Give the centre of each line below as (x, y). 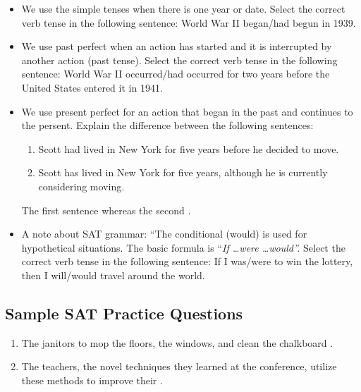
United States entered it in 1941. (92, 87)
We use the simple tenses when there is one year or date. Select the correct (183, 8)
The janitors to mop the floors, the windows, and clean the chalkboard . (177, 342)
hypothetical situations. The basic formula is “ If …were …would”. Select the (183, 247)
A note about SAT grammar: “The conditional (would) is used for (164, 234)
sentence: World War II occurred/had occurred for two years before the (176, 74)
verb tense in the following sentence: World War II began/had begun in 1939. (189, 22)
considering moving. (81, 186)
